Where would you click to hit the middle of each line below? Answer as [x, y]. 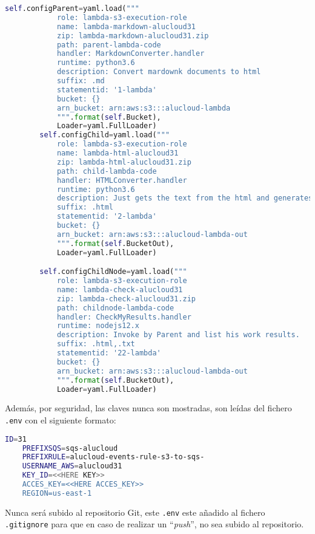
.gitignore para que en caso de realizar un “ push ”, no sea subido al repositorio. [154, 524]
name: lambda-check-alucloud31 [120, 289]
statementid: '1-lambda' [107, 90]
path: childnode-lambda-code [115, 308]
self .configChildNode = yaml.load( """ [113, 272]
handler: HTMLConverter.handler [122, 180]
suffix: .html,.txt [96, 344]
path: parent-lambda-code [109, 45]
